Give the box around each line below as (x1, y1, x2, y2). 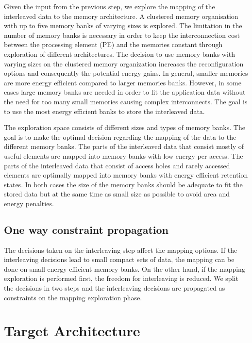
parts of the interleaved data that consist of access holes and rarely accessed (4, 160, 230, 170)
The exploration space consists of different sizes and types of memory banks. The (4, 122, 245, 132)
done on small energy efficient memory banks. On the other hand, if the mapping (4, 263, 245, 274)
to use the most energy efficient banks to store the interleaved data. (4, 106, 205, 116)
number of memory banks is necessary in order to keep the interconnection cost (4, 30, 240, 40)
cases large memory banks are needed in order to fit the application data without (4, 87, 246, 97)
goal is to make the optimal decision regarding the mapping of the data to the (4, 131, 236, 142)
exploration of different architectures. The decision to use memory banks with (4, 49, 235, 59)
